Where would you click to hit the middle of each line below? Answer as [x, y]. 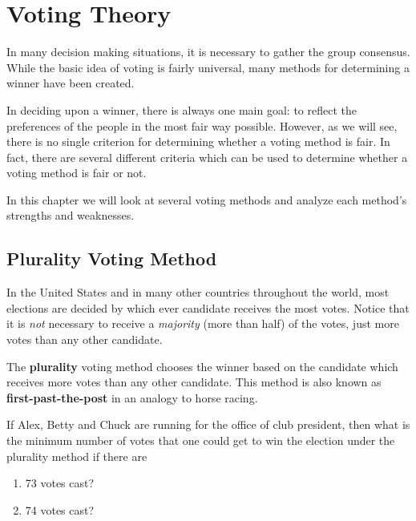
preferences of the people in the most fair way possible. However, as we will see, [202, 125]
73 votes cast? [60, 483]
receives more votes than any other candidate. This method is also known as [194, 382]
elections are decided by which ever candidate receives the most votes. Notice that [208, 307]
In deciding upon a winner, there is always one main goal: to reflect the [182, 109]
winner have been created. [71, 83]
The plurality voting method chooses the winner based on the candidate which [202, 366]
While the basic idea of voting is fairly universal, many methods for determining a [208, 67]
